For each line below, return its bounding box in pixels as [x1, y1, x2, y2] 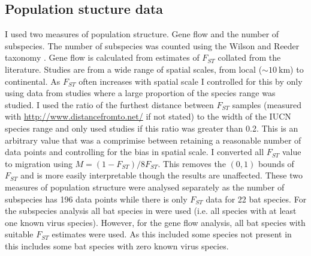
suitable [5, 228, 34, 240]
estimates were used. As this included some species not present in [52, 228, 292, 240]
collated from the [218, 51, 281, 64]
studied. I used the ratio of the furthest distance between [5, 98, 214, 111]
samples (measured [232, 98, 302, 111]
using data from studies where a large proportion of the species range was [5, 87, 276, 99]
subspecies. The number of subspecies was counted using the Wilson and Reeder [5, 39, 300, 52]
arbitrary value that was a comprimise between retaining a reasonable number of [5, 133, 301, 146]
